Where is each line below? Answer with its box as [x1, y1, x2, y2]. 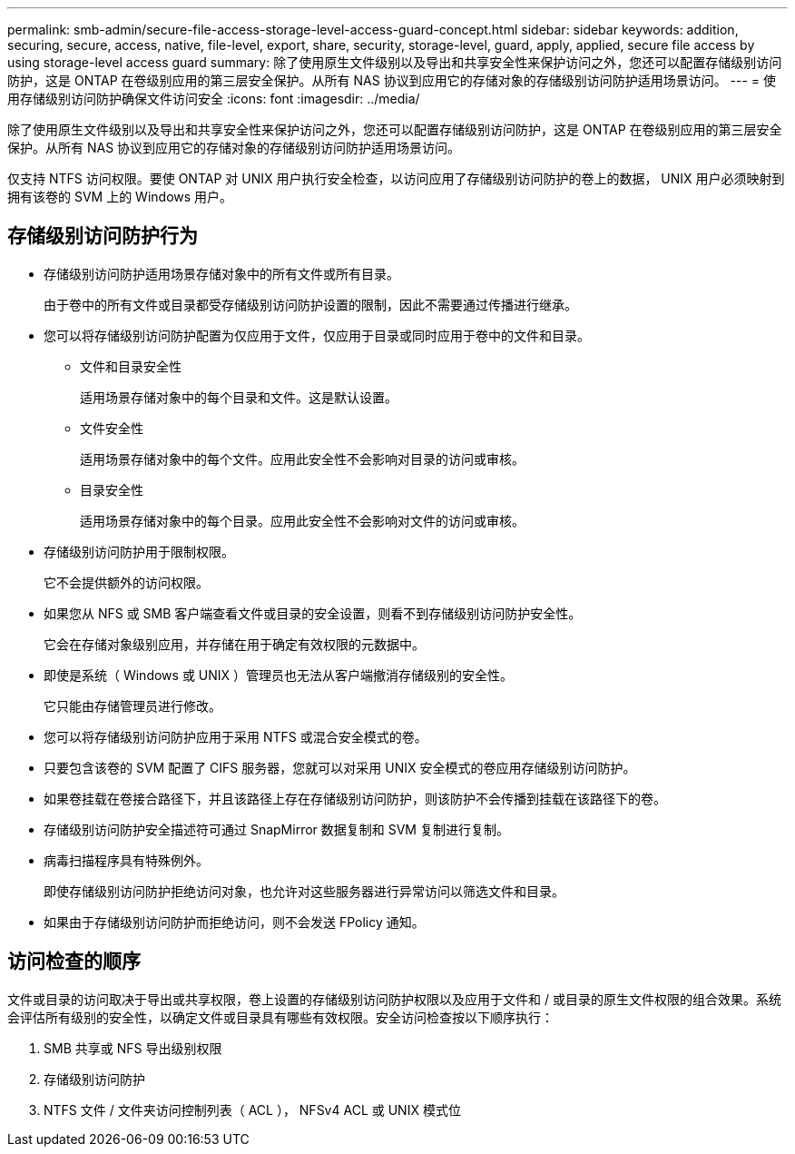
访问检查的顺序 [7, 950, 141, 973]
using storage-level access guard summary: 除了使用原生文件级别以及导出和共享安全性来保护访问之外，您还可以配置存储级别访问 [7, 54, 782, 70]
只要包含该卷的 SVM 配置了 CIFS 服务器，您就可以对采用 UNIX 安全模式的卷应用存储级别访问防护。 [44, 759, 636, 775]
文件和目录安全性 [80, 358, 182, 374]
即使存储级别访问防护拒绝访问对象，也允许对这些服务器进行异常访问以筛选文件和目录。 [44, 883, 564, 899]
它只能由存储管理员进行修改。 [44, 697, 221, 714]
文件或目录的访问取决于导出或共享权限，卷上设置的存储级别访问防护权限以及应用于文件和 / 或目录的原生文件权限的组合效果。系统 [7, 991, 781, 1007]
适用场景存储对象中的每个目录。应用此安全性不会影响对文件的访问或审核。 [80, 512, 525, 528]
